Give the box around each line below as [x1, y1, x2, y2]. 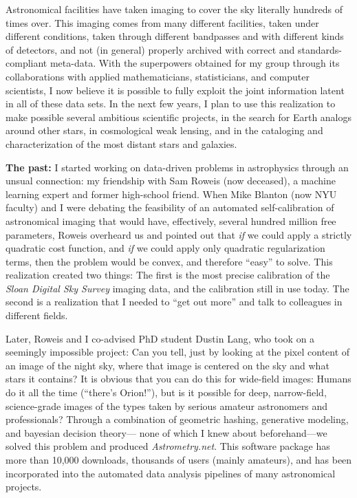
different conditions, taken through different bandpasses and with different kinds [6, 29, 344, 43]
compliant [6, 56, 47, 70]
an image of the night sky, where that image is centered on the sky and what [6, 358, 329, 372]
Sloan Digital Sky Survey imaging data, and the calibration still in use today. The [6, 281, 349, 295]
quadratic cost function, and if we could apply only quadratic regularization [6, 241, 325, 255]
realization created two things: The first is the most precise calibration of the [6, 268, 330, 282]
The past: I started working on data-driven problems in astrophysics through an [6, 160, 349, 174]
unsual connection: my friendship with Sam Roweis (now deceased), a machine [6, 173, 336, 188]
